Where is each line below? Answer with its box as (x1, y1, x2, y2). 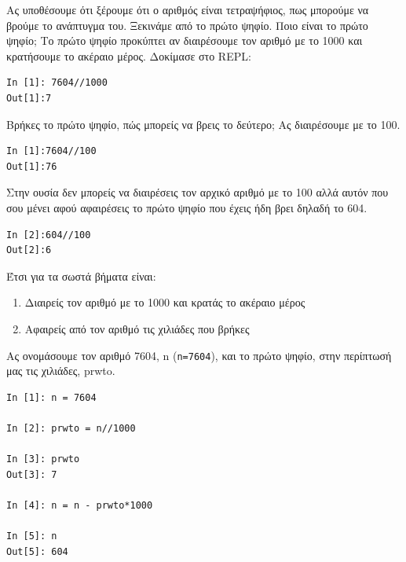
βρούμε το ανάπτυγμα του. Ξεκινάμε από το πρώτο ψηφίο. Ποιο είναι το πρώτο (6, 17, 368, 33)
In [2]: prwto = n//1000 (6, 422, 136, 434)
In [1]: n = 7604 (6, 391, 97, 403)
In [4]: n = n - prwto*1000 (6, 499, 153, 511)
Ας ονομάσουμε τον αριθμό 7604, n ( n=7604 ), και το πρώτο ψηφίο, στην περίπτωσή (6, 347, 392, 363)
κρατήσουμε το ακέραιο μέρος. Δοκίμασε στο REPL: (6, 47, 251, 64)
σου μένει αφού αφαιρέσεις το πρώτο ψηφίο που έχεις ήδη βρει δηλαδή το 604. (6, 199, 368, 215)
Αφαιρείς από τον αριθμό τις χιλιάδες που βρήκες (24, 320, 250, 336)
